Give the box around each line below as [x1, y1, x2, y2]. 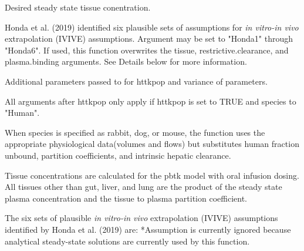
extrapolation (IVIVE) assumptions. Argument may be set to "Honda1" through [5, 32, 293, 45]
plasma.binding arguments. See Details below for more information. [5, 55, 247, 68]
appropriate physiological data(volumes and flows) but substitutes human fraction [5, 138, 299, 150]
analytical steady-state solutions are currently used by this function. [5, 235, 250, 247]
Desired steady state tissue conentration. [5, 1, 151, 13]
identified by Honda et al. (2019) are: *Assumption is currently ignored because [5, 223, 291, 235]
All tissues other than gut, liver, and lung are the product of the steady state [5, 180, 282, 193]
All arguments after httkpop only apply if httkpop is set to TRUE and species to [5, 95, 296, 107]
